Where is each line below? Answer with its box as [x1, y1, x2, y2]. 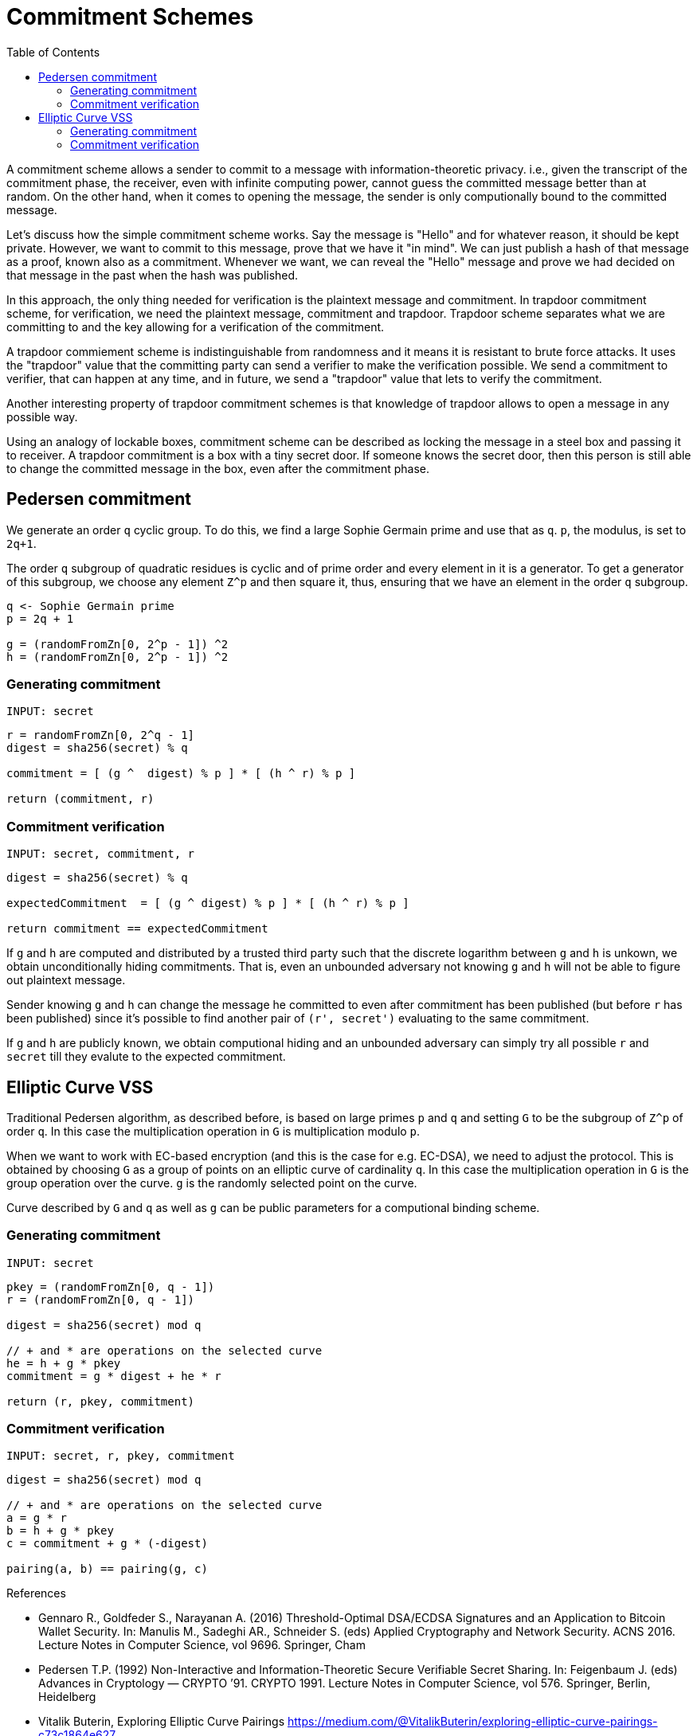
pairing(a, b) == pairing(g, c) [6, 1562, 208, 1576]
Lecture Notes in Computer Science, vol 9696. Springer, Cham [38, 1638, 366, 1652]
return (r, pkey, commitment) [6, 1394, 195, 1408]
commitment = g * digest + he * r [6, 1369, 221, 1382]
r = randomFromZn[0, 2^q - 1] [6, 729, 195, 742]
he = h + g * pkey [6, 1356, 121, 1370]
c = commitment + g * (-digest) [6, 1537, 208, 1550]
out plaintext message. [6, 973, 126, 987]
